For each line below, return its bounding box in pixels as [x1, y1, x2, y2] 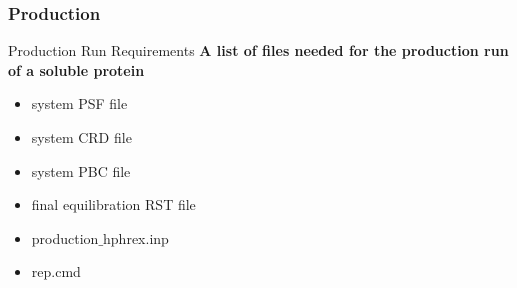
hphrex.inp [103, 227, 169, 248]
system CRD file [31, 127, 132, 147]
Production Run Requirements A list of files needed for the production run [8, 40, 509, 61]
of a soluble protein [8, 59, 145, 80]
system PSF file [31, 93, 128, 114]
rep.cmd [31, 261, 81, 282]
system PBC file [31, 160, 131, 181]
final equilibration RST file [31, 194, 196, 215]
